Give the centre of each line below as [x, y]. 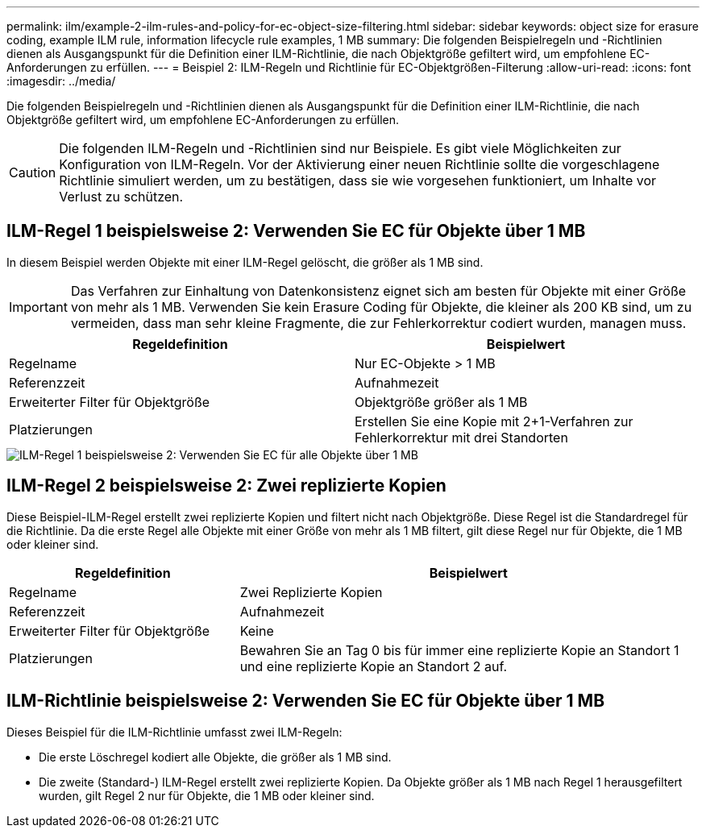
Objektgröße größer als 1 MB [441, 402]
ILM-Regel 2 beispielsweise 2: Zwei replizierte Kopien [226, 486]
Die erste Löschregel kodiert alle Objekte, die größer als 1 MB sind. [215, 757]
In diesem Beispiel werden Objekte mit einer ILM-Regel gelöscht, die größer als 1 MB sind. [245, 262]
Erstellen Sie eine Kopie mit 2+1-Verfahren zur [494, 421]
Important [38, 307]
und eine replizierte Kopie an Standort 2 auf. [374, 666]
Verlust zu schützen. [121, 197]
